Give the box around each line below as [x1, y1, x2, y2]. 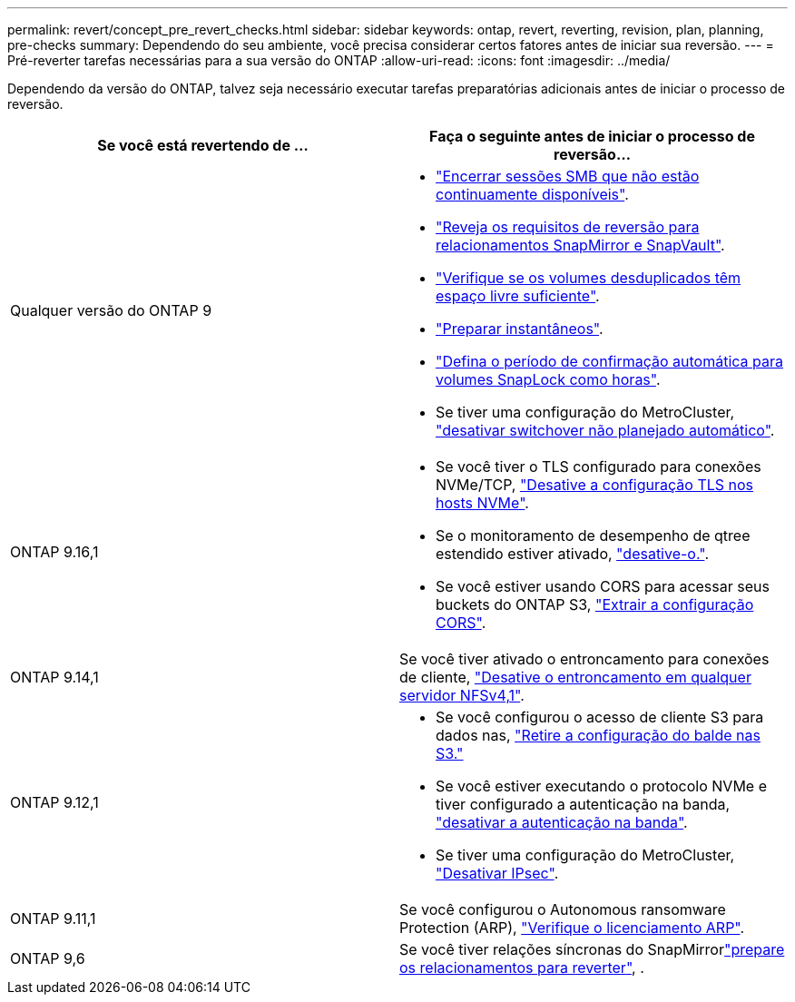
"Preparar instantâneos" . [436, 319, 604, 338]
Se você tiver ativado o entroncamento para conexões [399, 650, 770, 668]
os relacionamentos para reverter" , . [399, 958, 644, 977]
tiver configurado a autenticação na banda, [436, 795, 731, 813]
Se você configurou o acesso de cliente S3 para [436, 708, 764, 726]
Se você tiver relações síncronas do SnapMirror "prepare [399, 940, 785, 958]
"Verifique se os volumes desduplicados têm [436, 269, 741, 287]
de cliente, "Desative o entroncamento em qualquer [399, 668, 751, 686]
